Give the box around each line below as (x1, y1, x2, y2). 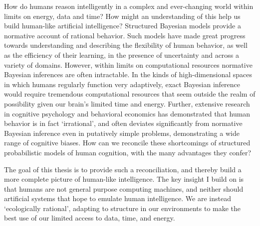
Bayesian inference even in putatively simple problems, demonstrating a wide (4, 127, 240, 138)
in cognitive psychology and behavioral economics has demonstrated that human (4, 108, 251, 118)
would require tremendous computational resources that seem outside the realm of (4, 89, 256, 99)
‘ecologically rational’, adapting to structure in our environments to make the (4, 203, 241, 213)
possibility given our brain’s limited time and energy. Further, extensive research (4, 98, 250, 109)
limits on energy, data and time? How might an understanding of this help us (4, 10, 241, 21)
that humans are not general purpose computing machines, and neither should (4, 183, 244, 194)
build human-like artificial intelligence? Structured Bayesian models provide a (4, 20, 241, 31)
